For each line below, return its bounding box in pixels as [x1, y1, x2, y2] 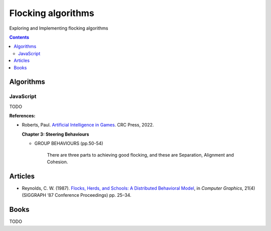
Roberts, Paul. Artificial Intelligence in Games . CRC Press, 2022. [22, 122, 154, 128]
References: [9, 113, 36, 119]
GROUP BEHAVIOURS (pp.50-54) [34, 141, 103, 147]
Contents [9, 34, 30, 40]
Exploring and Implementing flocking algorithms [9, 25, 108, 31]
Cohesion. [47, 159, 68, 165]
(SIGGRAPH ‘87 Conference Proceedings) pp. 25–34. [22, 192, 131, 198]
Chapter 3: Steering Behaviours [22, 131, 89, 137]
